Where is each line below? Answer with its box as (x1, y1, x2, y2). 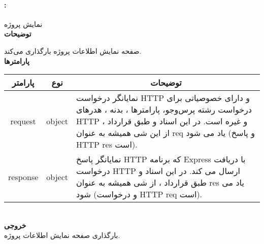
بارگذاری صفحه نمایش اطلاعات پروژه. (4, 230, 120, 240)
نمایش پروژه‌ (4, 18, 43, 29)
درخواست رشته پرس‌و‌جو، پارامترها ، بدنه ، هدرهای (76, 103, 252, 116)
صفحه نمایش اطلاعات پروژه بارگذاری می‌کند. (4, 45, 142, 56)
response (8, 170, 39, 183)
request (10, 115, 36, 127)
